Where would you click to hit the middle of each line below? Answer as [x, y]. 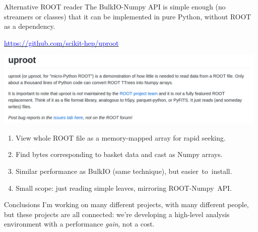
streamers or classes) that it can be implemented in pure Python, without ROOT [128, 16]
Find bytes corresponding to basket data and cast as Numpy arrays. [119, 154]
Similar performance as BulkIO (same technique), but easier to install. [124, 171]
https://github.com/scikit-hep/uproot [62, 42]
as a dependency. [30, 26]
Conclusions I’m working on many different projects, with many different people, [127, 204]
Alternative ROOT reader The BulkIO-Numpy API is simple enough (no [115, 6]
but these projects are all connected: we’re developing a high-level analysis [117, 214]
